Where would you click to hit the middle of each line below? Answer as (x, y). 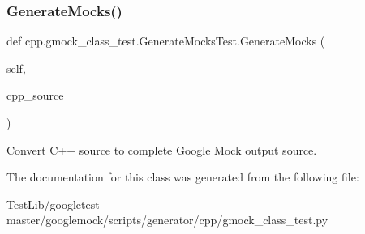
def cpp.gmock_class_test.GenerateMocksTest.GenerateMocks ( (166, 41)
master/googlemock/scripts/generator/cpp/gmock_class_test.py (167, 220)
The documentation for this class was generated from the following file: (183, 177)
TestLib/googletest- (55, 204)
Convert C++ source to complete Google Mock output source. (162, 149)
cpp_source (35, 95)
